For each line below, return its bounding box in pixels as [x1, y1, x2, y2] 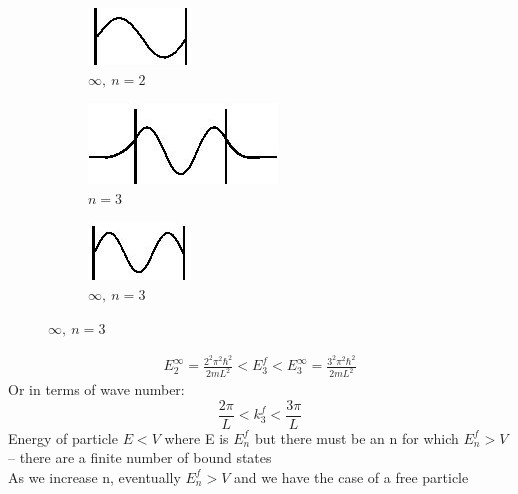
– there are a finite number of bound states [8, 447, 272, 468]
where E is [164, 427, 229, 448]
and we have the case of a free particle [234, 466, 469, 487]
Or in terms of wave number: [8, 379, 185, 400]
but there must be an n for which [254, 427, 459, 448]
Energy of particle [8, 427, 118, 448]
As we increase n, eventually [8, 466, 181, 487]
